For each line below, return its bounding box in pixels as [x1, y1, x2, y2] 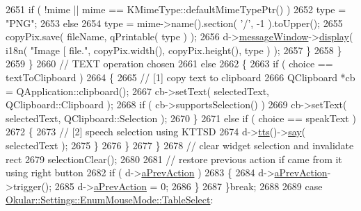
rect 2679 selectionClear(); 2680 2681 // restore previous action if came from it [6, 151, 342, 166]
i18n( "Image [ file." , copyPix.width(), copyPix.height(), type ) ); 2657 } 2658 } [6, 42, 342, 57]
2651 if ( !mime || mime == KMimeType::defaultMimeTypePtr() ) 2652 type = [6, 2, 346, 16]
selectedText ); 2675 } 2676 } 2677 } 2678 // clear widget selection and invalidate [6, 137, 354, 152]
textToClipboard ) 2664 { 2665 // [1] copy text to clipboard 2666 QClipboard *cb [6, 69, 355, 84]
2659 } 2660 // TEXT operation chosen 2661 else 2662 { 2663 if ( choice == [6, 56, 333, 71]
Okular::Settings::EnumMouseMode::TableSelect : [6, 192, 214, 207]
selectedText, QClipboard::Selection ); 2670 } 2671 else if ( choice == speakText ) [6, 110, 356, 125]
